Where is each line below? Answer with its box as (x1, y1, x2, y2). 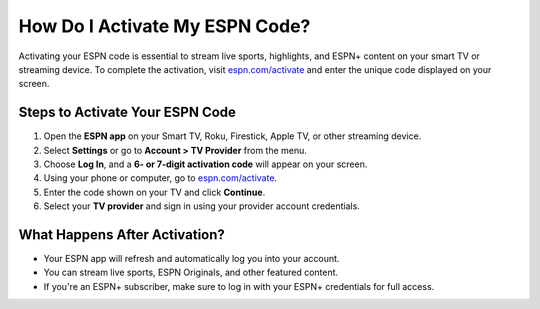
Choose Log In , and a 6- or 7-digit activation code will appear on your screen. (43, 158, 368, 170)
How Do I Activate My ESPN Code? (18, 15, 311, 37)
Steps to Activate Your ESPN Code (18, 104, 237, 121)
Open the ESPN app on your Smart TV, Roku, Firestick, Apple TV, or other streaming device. (43, 130, 422, 142)
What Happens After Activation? (18, 226, 225, 243)
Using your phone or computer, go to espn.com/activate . (43, 172, 278, 184)
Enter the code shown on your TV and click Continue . (43, 186, 266, 198)
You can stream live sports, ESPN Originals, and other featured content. (43, 266, 339, 279)
